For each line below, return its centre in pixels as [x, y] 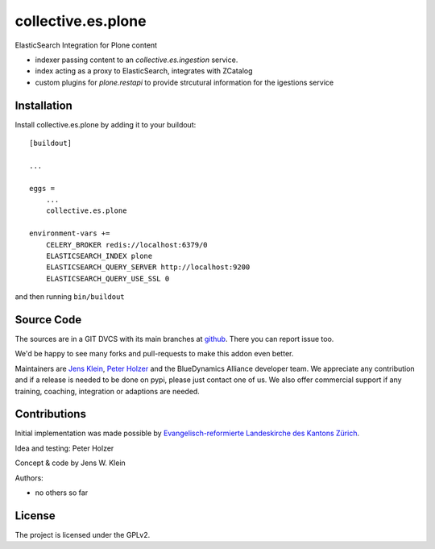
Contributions [50, 414]
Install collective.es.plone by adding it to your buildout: [106, 124]
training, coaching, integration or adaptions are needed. [108, 391]
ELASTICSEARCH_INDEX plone [99, 256]
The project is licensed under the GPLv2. [83, 534]
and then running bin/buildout [70, 297]
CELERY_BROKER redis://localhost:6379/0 [127, 245]
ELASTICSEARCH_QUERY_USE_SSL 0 [108, 279]
